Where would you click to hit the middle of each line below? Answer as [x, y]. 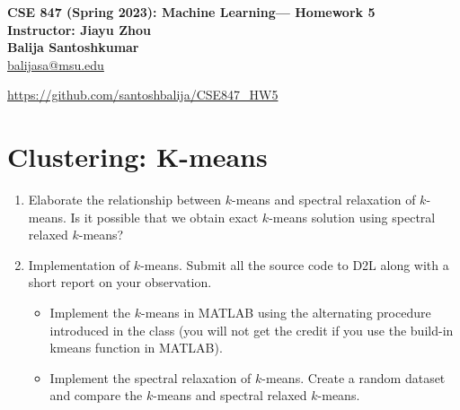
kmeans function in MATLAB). [136, 348]
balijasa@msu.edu [56, 64]
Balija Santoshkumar [73, 47]
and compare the [96, 395]
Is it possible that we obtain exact [164, 217]
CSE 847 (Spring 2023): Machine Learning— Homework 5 [191, 12]
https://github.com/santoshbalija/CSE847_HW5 [143, 95]
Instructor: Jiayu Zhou [79, 29]
